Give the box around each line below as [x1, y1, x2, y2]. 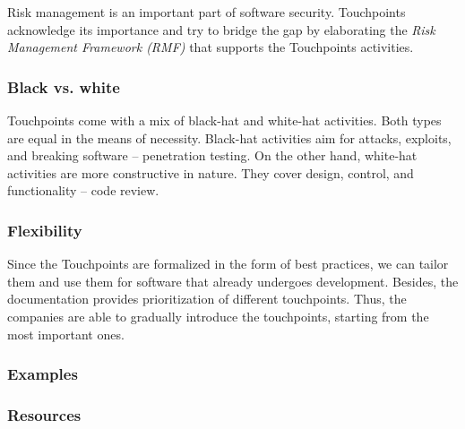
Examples [7, 363, 78, 385]
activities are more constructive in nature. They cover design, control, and [7, 163, 414, 182]
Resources [7, 403, 82, 425]
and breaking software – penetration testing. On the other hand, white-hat [7, 146, 418, 165]
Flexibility [7, 219, 82, 241]
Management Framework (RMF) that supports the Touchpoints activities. [7, 38, 414, 56]
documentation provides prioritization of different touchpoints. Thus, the [7, 289, 407, 308]
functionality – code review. [7, 181, 159, 200]
